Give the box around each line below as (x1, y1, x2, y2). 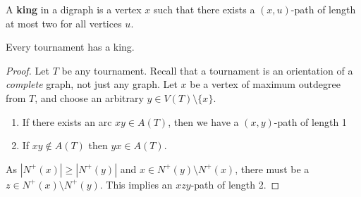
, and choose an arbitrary (35, 90, 144, 105)
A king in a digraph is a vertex (6, 2, 142, 16)
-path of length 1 (274, 114, 347, 129)
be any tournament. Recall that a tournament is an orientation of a (61, 63, 353, 77)
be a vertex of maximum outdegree (190, 77, 341, 91)
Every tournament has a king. (6, 39, 135, 54)
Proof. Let (6, 63, 49, 77)
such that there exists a (154, 2, 255, 16)
